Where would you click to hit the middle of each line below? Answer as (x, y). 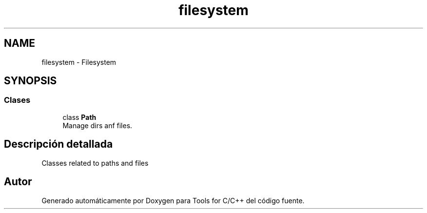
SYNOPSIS (30, 81)
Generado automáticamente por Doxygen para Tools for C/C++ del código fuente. (173, 200)
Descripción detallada (58, 144)
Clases (17, 100)
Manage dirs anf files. (97, 125)
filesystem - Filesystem (79, 62)
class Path (79, 117)
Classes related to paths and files (95, 163)
